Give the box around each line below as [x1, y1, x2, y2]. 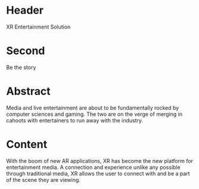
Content [6, 138, 48, 151]
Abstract [6, 84, 51, 98]
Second [6, 44, 45, 58]
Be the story [6, 64, 36, 71]
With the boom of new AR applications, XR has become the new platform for [6, 157, 194, 164]
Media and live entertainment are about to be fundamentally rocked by [6, 104, 179, 111]
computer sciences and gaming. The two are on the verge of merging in [6, 111, 183, 118]
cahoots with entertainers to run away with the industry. [6, 116, 144, 124]
